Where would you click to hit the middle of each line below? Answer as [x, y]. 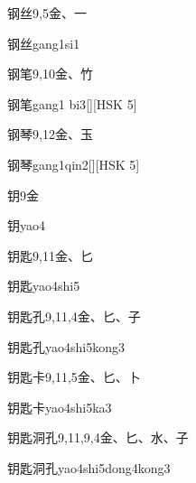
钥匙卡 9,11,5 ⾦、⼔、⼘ [74, 377]
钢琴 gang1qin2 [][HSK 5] [74, 164]
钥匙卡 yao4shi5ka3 [60, 407]
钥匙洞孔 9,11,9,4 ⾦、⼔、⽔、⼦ [98, 437]
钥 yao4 [26, 225]
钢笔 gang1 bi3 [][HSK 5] [72, 103]
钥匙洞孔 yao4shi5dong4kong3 [89, 467]
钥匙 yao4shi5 [44, 286]
